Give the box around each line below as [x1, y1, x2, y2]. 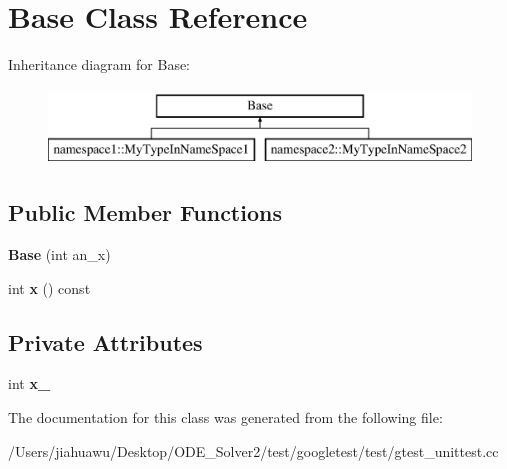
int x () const [8, 277, 91, 298]
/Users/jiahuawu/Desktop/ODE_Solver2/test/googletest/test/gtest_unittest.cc [8, 440, 499, 461]
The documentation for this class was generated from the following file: [8, 407, 443, 428]
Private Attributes [8, 326, 203, 357]
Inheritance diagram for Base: [8, 54, 190, 75]
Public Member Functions [8, 197, 282, 228]
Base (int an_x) [8, 244, 111, 265]
